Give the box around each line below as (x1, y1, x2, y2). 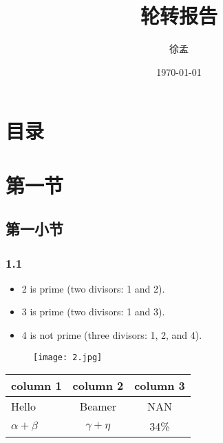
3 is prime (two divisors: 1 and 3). (21, 304, 165, 319)
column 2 (72, 377, 124, 394)
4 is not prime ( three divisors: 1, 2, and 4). (21, 328, 202, 342)
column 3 (134, 377, 185, 394)
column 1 (11, 377, 62, 394)
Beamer (79, 398, 116, 415)
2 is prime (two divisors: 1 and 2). (21, 281, 165, 295)
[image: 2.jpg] (33, 352, 103, 362)
